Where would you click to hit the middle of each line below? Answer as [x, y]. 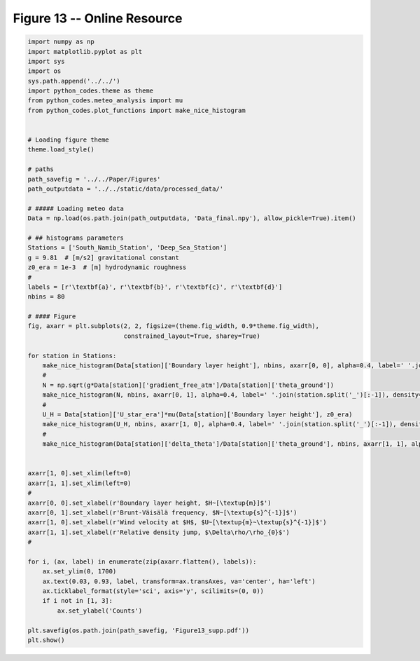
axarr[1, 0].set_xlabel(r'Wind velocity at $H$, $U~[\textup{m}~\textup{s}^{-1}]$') [177, 523]
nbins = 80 [46, 297]
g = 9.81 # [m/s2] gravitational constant [104, 257]
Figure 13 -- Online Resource [98, 18]
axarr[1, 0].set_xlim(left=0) [79, 473]
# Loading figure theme [69, 140]
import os [44, 71]
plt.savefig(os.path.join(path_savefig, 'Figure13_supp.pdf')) [139, 630]
